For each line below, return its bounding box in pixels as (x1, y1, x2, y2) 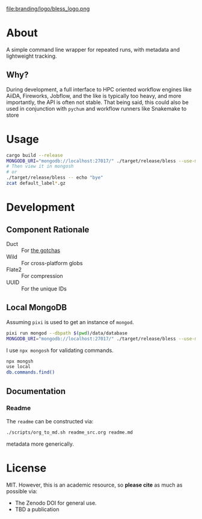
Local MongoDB (6, 302, 67, 313)
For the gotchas (21, 247, 61, 254)
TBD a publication (14, 505, 60, 513)
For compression (21, 272, 63, 279)
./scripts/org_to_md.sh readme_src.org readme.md (6, 429, 133, 435)
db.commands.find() (6, 369, 55, 375)
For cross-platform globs (21, 259, 83, 266)
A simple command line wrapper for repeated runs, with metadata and (6, 46, 180, 53)
